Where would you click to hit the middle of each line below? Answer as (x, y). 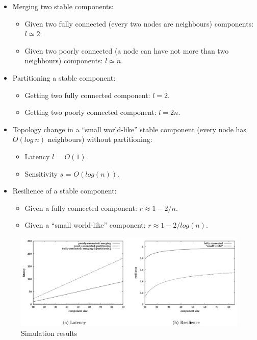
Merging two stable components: (63, 6)
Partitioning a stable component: (64, 77)
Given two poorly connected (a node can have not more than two (127, 50)
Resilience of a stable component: (65, 191)
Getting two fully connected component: (87, 95)
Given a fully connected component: (81, 208)
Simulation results (49, 333)
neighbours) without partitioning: (100, 139)
